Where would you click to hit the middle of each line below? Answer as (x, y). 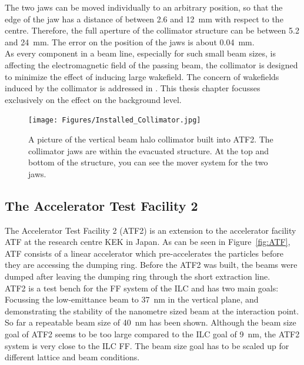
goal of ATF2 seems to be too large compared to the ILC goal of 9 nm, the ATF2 (152, 334)
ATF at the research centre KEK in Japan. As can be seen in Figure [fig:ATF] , (148, 242)
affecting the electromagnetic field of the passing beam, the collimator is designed (151, 64)
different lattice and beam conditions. (72, 357)
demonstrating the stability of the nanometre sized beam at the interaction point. (152, 311)
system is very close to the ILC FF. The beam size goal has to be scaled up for (147, 345)
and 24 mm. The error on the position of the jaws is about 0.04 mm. (130, 42)
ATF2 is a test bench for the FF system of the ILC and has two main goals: (142, 288)
